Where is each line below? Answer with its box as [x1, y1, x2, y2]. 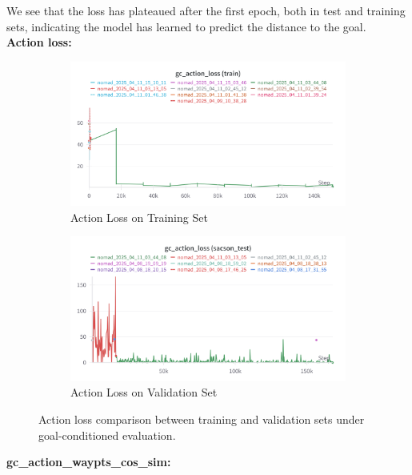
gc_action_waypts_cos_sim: [6, 453, 171, 470]
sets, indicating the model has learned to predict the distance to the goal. [6, 18, 366, 34]
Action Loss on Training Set [70, 208, 208, 225]
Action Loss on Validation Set [70, 384, 218, 401]
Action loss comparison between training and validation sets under [38, 410, 365, 427]
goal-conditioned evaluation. [38, 426, 176, 443]
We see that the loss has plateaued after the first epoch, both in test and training [6, 2, 406, 18]
